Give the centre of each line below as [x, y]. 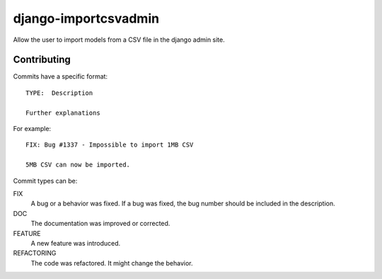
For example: [32, 129]
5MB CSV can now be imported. [78, 165]
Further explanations [63, 113]
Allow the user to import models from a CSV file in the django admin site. [119, 40]
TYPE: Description [59, 93]
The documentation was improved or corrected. [100, 224]
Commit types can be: [45, 181]
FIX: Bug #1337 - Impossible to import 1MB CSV [110, 145]
